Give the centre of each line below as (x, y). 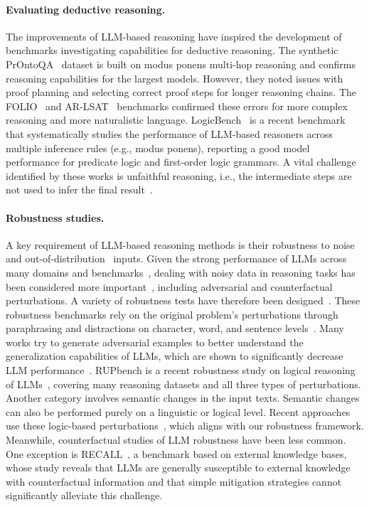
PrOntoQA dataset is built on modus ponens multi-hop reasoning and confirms (181, 64)
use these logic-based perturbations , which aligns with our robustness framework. (185, 426)
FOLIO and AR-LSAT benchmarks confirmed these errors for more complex (177, 106)
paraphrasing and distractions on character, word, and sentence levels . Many (175, 328)
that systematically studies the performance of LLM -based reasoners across (170, 133)
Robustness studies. (55, 217)
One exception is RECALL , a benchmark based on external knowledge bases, (176, 453)
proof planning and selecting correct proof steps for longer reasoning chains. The (181, 92)
